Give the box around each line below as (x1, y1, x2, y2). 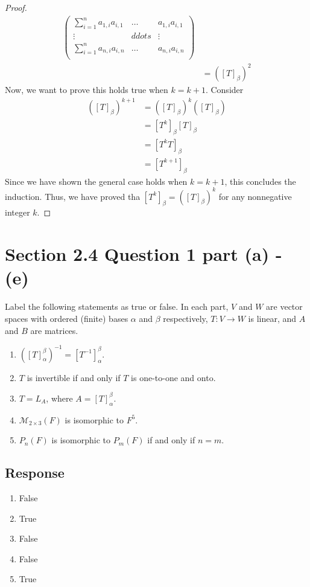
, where (46, 391, 73, 404)
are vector (266, 300, 303, 313)
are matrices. (30, 324, 78, 336)
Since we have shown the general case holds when (5, 175, 188, 187)
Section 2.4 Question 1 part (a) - (5, 242, 282, 266)
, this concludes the (224, 175, 296, 187)
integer (5, 206, 30, 219)
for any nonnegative (218, 190, 292, 202)
